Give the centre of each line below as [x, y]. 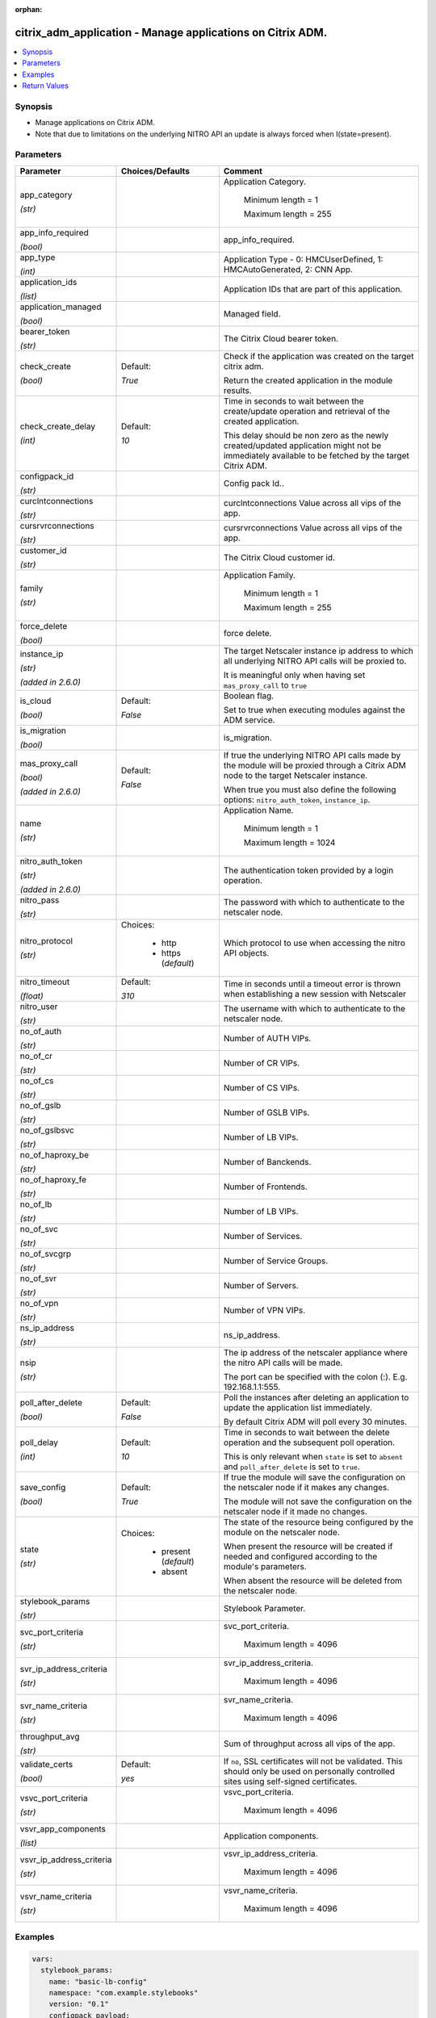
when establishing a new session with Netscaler [315, 994]
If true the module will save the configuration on [314, 1477]
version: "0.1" [79, 2004]
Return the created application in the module [308, 380]
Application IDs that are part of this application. [313, 289]
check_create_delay [58, 426]
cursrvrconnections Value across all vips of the [313, 527]
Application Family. [260, 575]
